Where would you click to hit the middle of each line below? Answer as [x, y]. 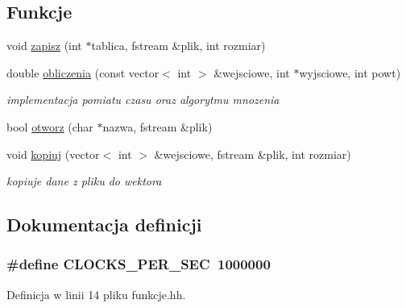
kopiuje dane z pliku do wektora [84, 181]
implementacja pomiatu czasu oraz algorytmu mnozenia [143, 100]
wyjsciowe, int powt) [350, 72]
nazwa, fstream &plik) [157, 126]
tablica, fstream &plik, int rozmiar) [178, 46]
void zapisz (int [44, 46]
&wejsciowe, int [252, 72]
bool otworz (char [50, 126]
